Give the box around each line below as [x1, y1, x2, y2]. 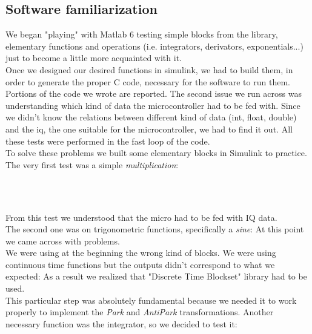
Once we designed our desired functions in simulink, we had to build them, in [5, 63, 293, 76]
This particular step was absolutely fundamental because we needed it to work [5, 293, 297, 306]
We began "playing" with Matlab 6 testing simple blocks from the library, [5, 28, 278, 41]
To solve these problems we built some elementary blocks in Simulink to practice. [5, 146, 307, 159]
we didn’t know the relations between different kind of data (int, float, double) [5, 111, 297, 123]
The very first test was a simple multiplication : [5, 158, 179, 171]
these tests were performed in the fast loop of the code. [5, 134, 210, 147]
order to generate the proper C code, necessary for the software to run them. [5, 75, 290, 88]
